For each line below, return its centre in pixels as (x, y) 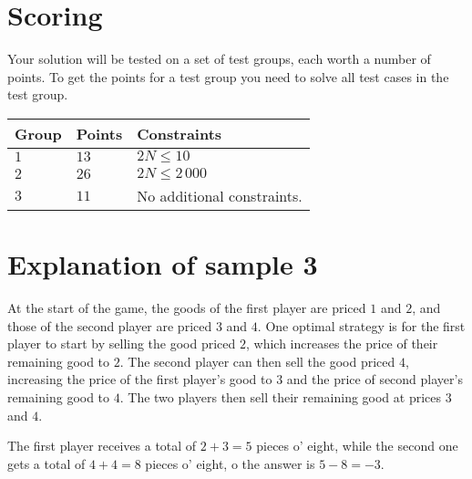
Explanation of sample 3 (163, 264)
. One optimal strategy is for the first (361, 325)
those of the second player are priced (110, 325)
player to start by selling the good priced (122, 344)
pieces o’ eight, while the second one (357, 446)
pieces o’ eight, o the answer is (230, 463)
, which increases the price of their (342, 344)
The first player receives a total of (102, 446)
